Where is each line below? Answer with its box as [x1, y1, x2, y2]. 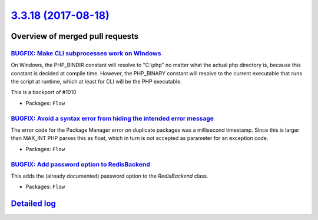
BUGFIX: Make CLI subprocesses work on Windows [11, 49, 161, 57]
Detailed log [11, 199, 56, 209]
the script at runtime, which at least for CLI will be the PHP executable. [11, 78, 182, 85]
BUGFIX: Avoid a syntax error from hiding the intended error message [11, 114, 214, 122]
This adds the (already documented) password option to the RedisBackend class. [11, 172, 208, 179]
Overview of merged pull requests [11, 31, 139, 41]
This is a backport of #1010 [11, 89, 77, 96]
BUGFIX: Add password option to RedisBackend [11, 160, 150, 168]
